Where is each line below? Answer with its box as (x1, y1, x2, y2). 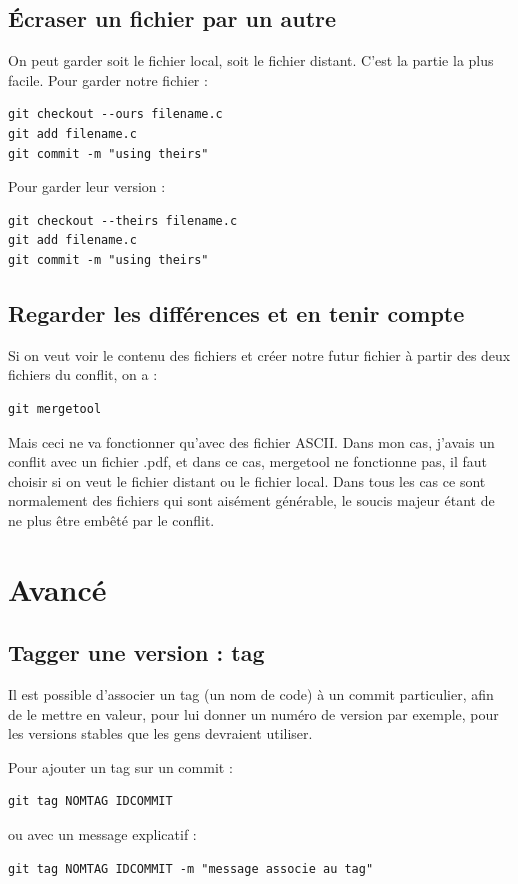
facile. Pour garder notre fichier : (8, 69, 208, 90)
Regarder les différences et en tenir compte (8, 297, 465, 328)
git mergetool (8, 401, 102, 416)
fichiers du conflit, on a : (8, 364, 158, 385)
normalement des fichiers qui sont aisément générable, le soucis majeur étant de (8, 490, 495, 511)
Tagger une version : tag (8, 637, 265, 668)
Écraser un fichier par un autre (8, 3, 337, 34)
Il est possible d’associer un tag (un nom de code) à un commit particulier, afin (8, 684, 494, 705)
